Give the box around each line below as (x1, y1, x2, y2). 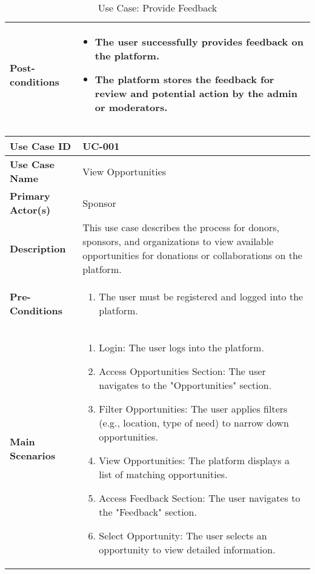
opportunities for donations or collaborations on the (82, 248, 302, 262)
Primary (10, 189, 50, 203)
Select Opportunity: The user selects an (99, 528, 267, 542)
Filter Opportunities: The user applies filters (99, 402, 288, 416)
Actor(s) (10, 203, 51, 217)
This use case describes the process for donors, (82, 220, 279, 234)
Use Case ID (10, 139, 71, 153)
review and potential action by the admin (94, 86, 297, 100)
